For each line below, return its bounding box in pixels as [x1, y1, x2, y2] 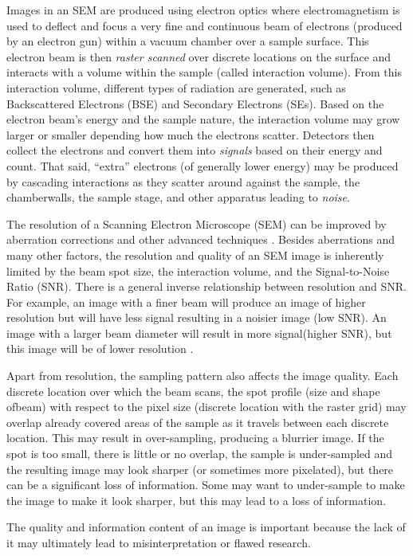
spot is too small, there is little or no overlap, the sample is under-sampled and [6, 445, 393, 462]
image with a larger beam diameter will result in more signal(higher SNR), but [6, 324, 392, 341]
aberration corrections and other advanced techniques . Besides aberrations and [6, 231, 395, 248]
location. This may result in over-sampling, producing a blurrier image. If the [6, 429, 384, 446]
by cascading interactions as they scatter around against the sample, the [6, 173, 360, 190]
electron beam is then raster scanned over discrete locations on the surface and [6, 48, 391, 65]
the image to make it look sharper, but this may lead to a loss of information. [6, 491, 387, 508]
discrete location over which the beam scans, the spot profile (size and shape [6, 382, 380, 399]
